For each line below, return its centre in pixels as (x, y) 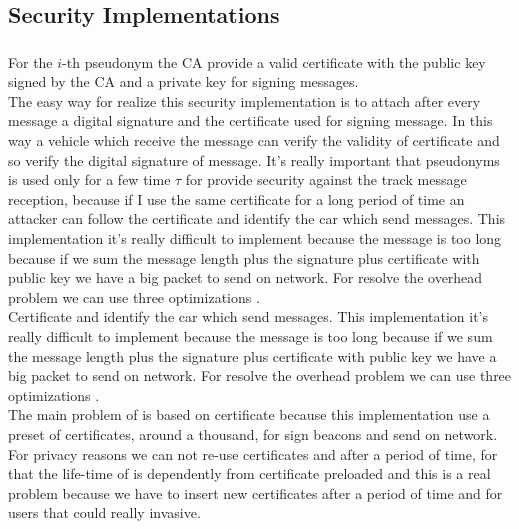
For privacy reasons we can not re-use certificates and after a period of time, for (253, 453)
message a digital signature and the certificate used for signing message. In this (250, 120)
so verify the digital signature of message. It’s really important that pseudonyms (254, 159)
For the (30, 61)
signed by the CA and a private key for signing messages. (183, 81)
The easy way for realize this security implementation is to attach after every (244, 100)
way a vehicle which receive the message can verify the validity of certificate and (254, 140)
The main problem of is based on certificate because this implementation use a (249, 414)
